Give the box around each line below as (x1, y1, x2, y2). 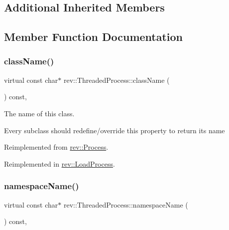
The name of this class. (4, 108, 75, 118)
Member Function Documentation (4, 29, 183, 44)
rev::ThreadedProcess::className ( (63, 74, 170, 85)
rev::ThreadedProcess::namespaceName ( (63, 199, 188, 210)
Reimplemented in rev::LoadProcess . (4, 158, 115, 169)
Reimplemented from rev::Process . (4, 142, 109, 152)
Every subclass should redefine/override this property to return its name (4, 125, 225, 135)
